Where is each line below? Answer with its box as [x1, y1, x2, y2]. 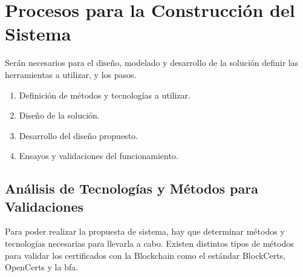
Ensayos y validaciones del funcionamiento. [19, 149, 178, 162]
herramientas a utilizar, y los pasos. [5, 68, 137, 80]
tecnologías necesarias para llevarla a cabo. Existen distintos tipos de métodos [5, 237, 294, 250]
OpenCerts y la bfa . [5, 261, 79, 273]
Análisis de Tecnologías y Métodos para [5, 179, 258, 198]
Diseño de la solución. [19, 109, 100, 122]
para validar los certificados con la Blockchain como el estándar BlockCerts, [5, 249, 286, 261]
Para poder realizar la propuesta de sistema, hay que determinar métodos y [5, 225, 285, 238]
